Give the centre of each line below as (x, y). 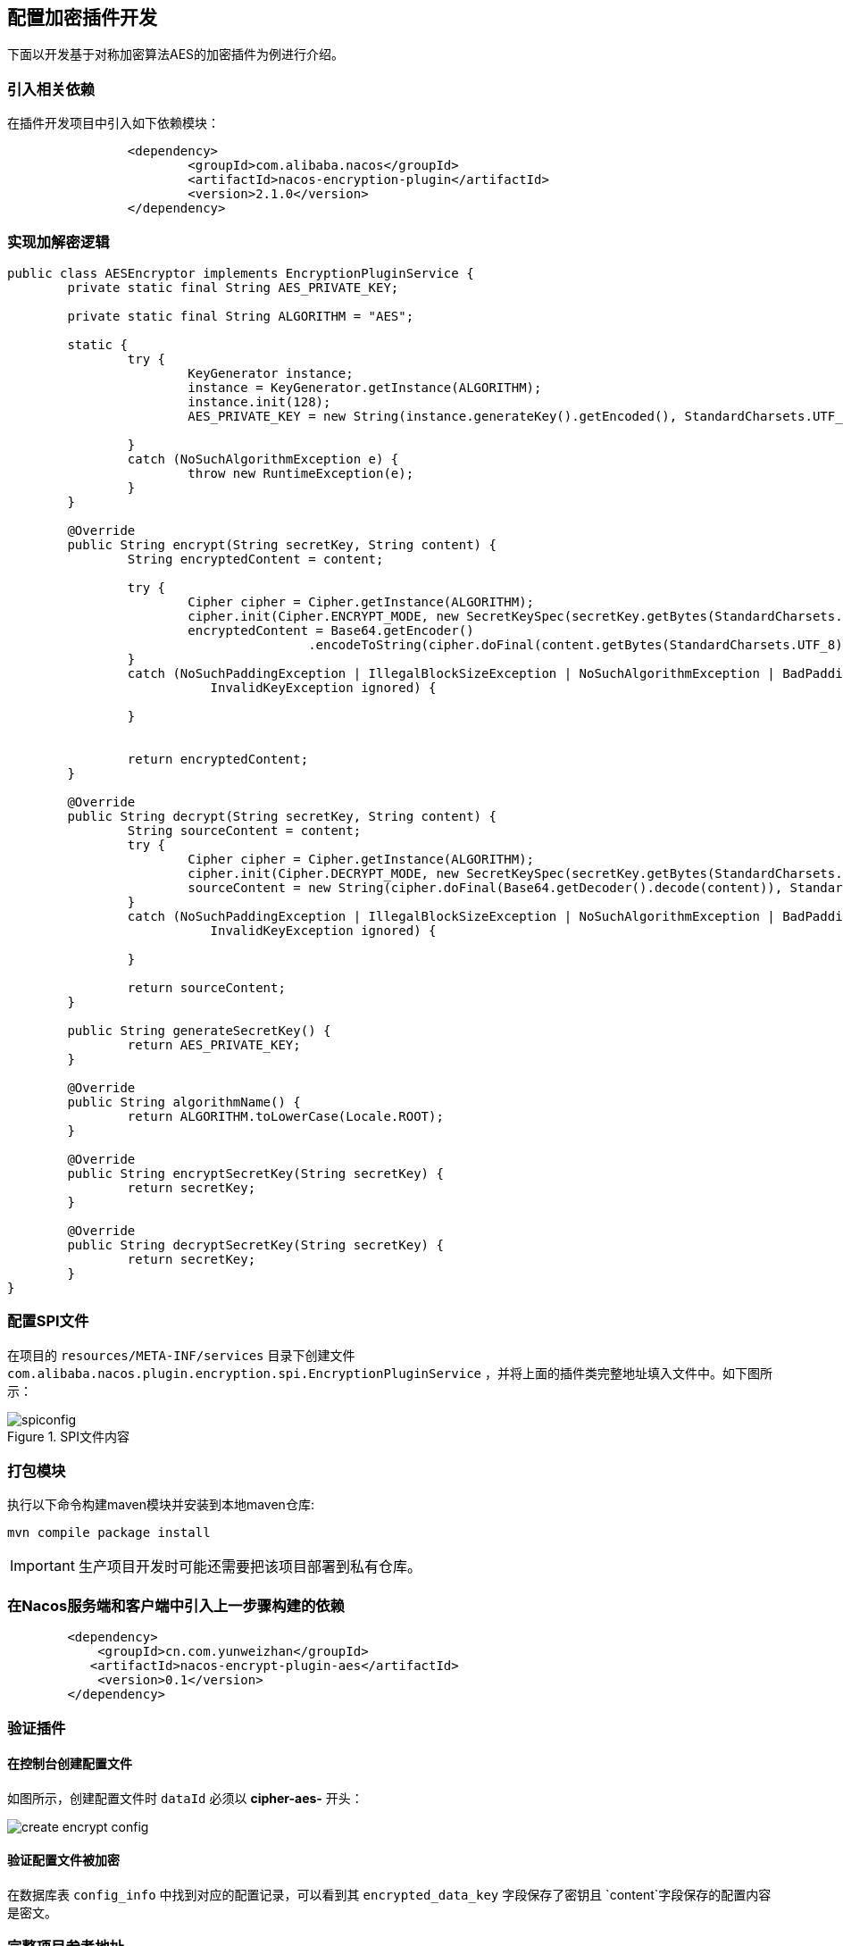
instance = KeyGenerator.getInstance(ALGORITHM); (365, 387)
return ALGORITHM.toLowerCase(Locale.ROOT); (285, 1116)
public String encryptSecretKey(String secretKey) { (255, 1173)
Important (42, 1566)
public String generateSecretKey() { (199, 1030)
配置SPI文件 (48, 1321)
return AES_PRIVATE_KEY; (214, 1044)
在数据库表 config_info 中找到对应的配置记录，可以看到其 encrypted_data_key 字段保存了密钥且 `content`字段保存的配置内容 (389, 1894)
